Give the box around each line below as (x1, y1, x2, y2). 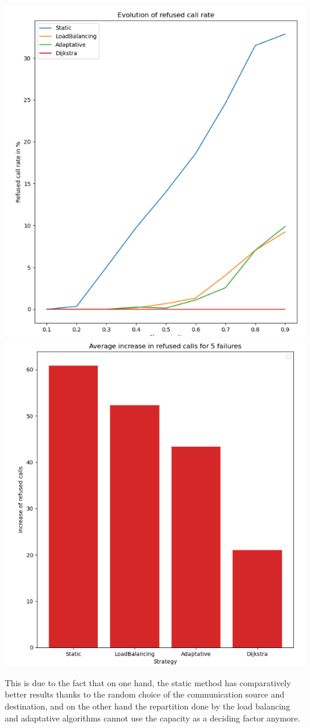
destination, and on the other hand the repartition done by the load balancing (5, 699, 290, 712)
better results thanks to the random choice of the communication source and (5, 688, 285, 701)
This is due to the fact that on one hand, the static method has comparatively (5, 676, 291, 689)
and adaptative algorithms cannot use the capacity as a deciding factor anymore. (5, 711, 300, 724)
